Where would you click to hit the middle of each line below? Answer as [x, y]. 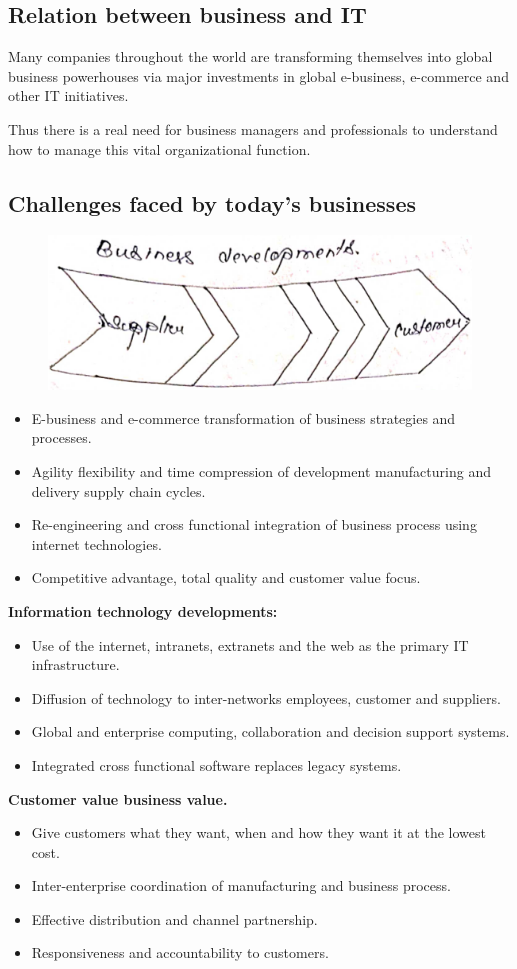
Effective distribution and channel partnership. [174, 918]
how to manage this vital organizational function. [159, 148]
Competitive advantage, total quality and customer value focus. [226, 577]
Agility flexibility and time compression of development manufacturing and [261, 470]
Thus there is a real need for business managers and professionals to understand [253, 128]
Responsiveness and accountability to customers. [180, 952]
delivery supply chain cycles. [118, 490]
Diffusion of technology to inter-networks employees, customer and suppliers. [266, 697]
